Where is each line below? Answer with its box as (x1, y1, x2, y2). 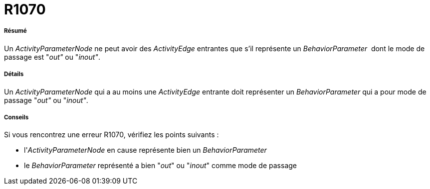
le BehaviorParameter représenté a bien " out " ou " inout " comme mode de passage (24, 161, 297, 170)
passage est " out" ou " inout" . (4, 52, 100, 61)
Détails (4, 71, 24, 78)
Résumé (4, 27, 27, 35)
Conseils (4, 113, 29, 121)
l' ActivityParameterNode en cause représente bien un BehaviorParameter (24, 146, 267, 155)
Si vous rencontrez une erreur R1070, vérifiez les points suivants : (4, 130, 219, 139)
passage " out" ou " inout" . (4, 95, 88, 104)
